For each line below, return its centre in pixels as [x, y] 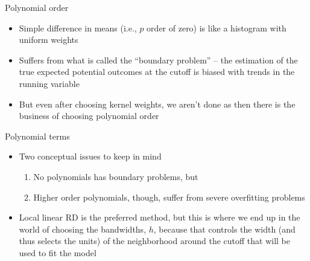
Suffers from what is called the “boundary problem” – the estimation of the [158, 60]
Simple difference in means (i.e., [78, 27]
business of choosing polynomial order [89, 116]
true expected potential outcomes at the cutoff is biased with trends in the [157, 72]
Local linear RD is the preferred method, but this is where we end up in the [160, 217]
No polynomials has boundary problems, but [116, 176]
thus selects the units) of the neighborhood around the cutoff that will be [154, 241]
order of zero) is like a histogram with [217, 27]
